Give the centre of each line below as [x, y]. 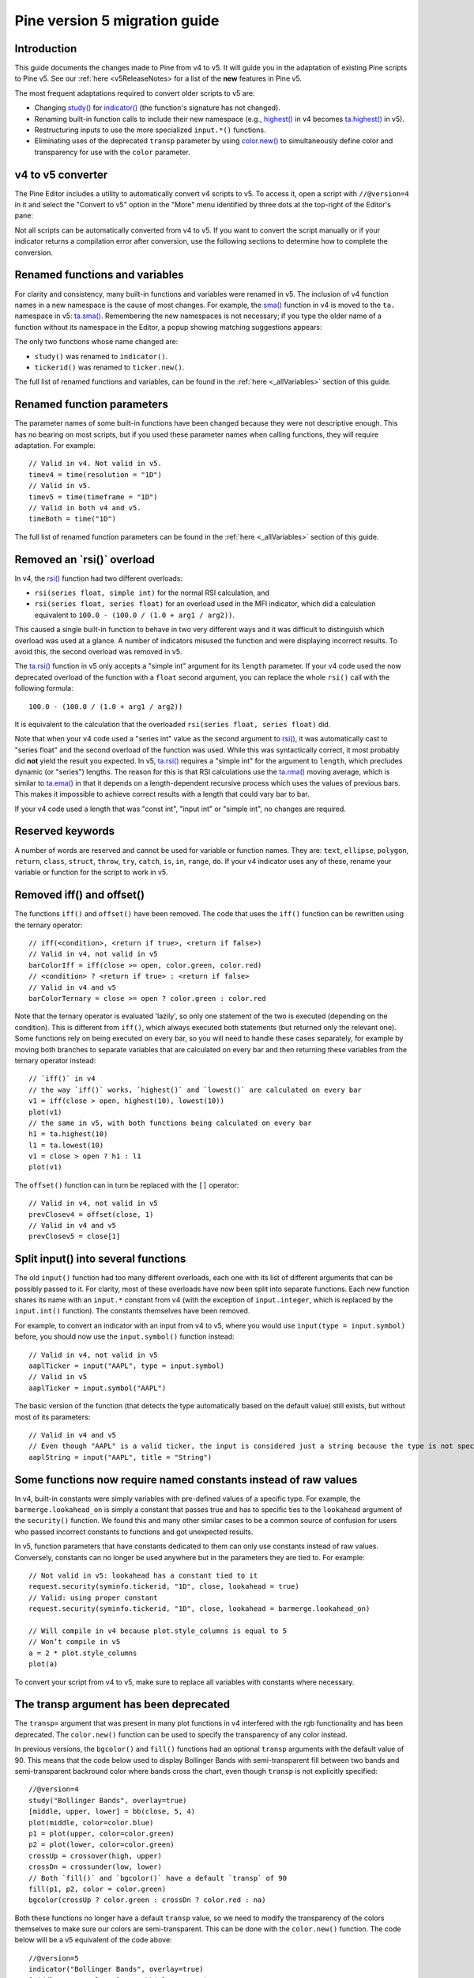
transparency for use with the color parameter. [112, 152]
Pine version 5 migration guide [117, 21]
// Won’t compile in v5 [75, 1642]
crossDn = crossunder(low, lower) [95, 1867]
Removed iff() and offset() [80, 895]
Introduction [46, 49]
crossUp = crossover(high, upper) [95, 1856]
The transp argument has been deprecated [122, 1705]
